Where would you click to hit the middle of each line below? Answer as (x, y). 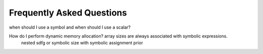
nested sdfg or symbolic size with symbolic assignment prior (82, 43)
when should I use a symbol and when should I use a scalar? (70, 27)
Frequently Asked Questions (68, 13)
